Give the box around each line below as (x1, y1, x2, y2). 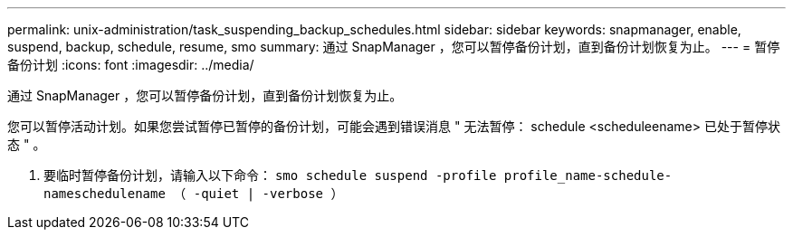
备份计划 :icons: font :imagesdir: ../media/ (7, 57, 254, 72)
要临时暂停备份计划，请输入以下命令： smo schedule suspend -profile (43, 167, 497, 183)
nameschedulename (43, 186, 166, 201)
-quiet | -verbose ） (193, 186, 344, 201)
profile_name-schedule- (503, 168, 673, 183)
